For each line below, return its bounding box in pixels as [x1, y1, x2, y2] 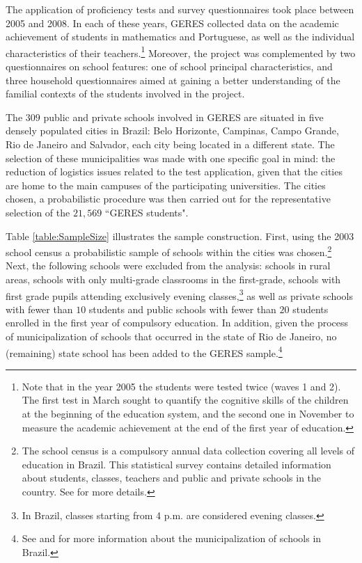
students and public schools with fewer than [88, 301, 276, 316]
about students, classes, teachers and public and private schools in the [22, 470, 322, 485]
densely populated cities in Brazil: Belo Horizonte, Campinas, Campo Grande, [6, 123, 339, 138]
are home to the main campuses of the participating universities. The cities [6, 177, 326, 192]
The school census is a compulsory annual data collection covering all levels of [22, 443, 355, 458]
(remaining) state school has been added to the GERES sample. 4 [6, 343, 283, 360]
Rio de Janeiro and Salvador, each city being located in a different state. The [6, 137, 335, 151]
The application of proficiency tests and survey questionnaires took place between [6, 2, 354, 16]
